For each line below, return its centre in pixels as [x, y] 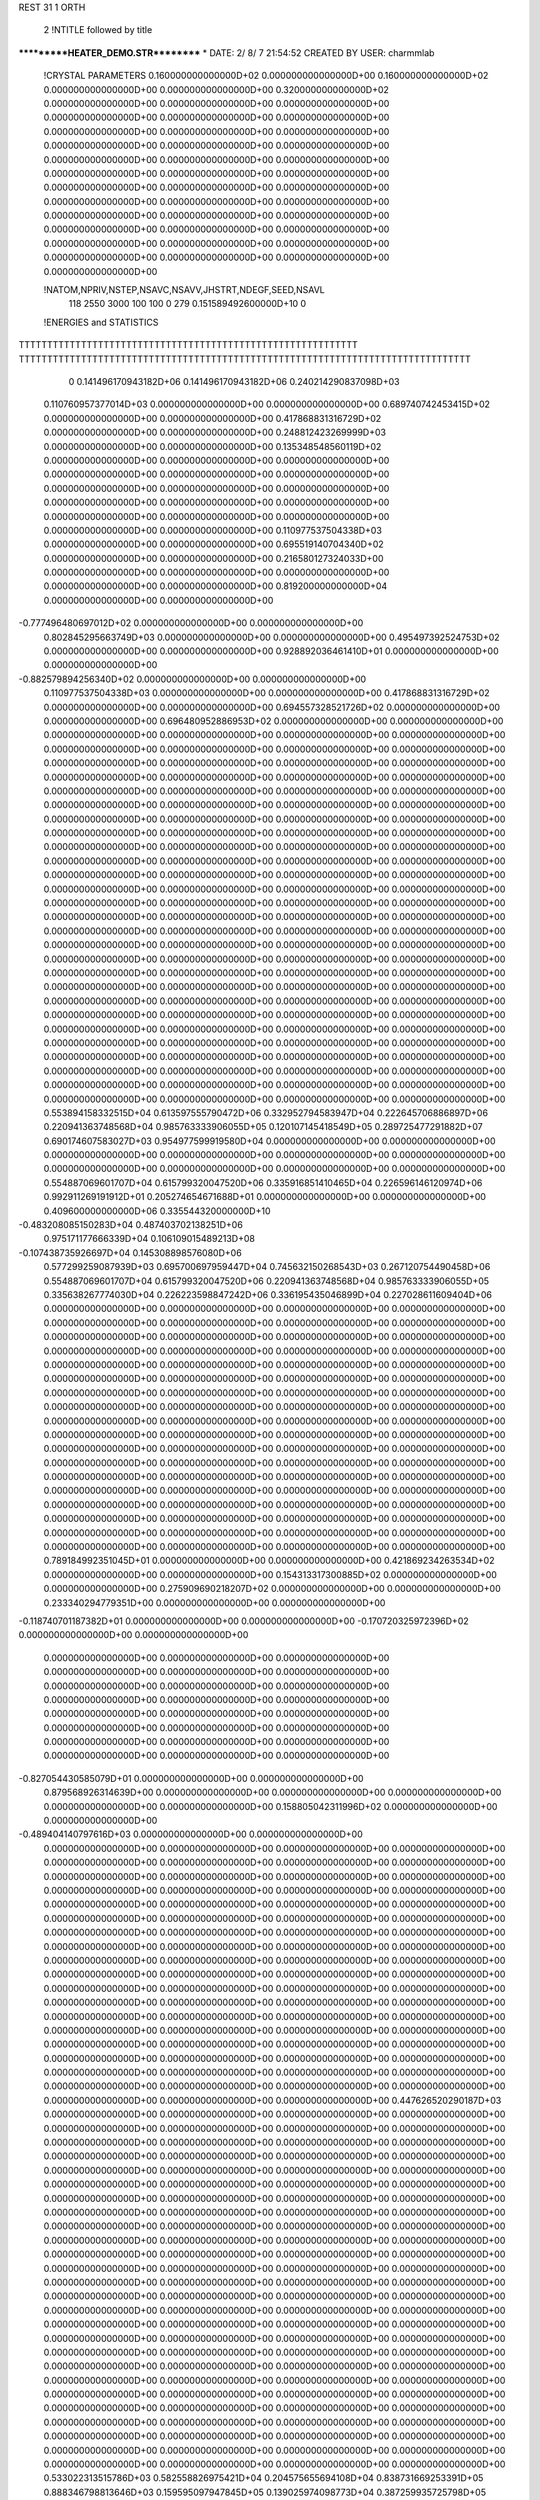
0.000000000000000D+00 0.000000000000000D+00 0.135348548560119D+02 [212, 446]
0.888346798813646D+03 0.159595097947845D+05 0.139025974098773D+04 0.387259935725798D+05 [265, 2492]
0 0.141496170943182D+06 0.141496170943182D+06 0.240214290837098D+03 [234, 381]
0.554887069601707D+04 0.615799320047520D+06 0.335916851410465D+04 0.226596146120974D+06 [263, 1182]
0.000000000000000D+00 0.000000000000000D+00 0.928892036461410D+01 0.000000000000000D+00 [271, 651]
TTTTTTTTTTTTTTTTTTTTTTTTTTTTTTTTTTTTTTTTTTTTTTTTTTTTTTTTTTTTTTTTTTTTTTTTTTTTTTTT [244, 359]
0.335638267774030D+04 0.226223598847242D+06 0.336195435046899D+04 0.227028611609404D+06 [267, 1294]
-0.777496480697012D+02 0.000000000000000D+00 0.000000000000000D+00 [191, 623]
